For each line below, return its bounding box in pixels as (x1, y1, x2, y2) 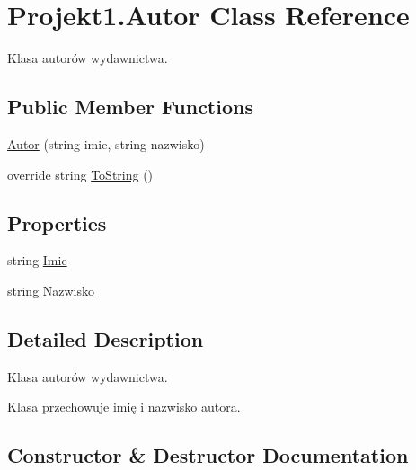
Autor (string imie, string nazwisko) (7, 134, 205, 153)
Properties (7, 208, 107, 236)
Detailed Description (7, 324, 204, 352)
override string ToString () (7, 164, 154, 183)
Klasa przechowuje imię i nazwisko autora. (7, 397, 241, 416)
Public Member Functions (7, 93, 253, 120)
